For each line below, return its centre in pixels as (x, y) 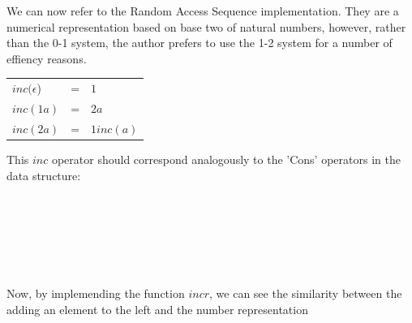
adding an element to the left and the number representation (157, 309)
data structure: (44, 175)
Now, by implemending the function (96, 293)
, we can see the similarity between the (306, 293)
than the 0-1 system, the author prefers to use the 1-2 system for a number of (200, 43)
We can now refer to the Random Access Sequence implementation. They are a (203, 11)
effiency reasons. (47, 58)
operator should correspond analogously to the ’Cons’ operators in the (226, 159)
